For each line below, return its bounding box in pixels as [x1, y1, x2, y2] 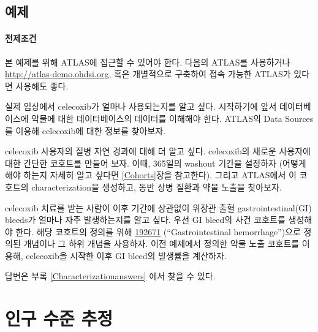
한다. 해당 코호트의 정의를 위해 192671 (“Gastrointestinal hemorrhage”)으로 [15, 225, 301, 238]
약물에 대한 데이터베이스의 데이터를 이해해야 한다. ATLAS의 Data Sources [31, 111, 314, 124]
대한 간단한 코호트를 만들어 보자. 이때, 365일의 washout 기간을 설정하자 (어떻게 [5, 156, 306, 169]
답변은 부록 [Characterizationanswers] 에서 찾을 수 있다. [5, 270, 216, 282]
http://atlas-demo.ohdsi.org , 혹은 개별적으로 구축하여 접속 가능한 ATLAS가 [5, 67, 291, 80]
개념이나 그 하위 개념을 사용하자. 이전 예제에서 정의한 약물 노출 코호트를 [23, 237, 300, 250]
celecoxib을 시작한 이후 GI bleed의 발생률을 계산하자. [26, 249, 227, 262]
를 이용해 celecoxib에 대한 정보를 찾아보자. [5, 124, 165, 137]
